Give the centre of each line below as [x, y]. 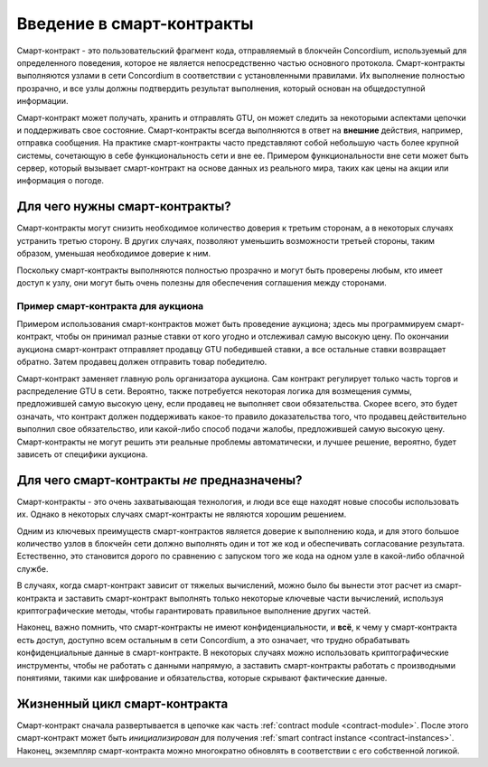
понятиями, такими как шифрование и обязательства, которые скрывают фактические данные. [202, 678]
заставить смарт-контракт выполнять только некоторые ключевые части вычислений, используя [254, 598]
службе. [33, 568]
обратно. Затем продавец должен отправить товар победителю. [142, 362]
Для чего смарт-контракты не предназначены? [160, 480]
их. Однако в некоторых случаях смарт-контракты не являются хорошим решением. [182, 514]
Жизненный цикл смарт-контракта [122, 703]
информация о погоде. [60, 181]
